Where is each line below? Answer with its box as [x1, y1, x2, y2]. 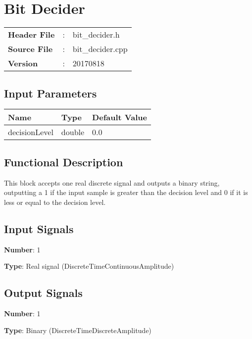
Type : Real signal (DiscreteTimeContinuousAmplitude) [4, 261, 174, 271]
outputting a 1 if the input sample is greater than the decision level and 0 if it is [4, 187, 248, 197]
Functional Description [4, 154, 123, 169]
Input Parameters [4, 85, 97, 100]
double [61, 126, 85, 138]
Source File [8, 43, 53, 55]
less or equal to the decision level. [4, 196, 106, 207]
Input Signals [4, 221, 74, 236]
